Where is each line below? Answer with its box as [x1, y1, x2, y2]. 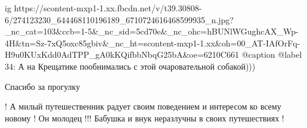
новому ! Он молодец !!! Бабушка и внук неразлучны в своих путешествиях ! [5, 111, 284, 124]
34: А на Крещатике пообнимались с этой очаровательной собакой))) [5, 60, 256, 72]
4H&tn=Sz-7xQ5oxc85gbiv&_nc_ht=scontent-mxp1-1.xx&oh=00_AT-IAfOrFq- [5, 36, 300, 49]
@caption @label [241, 48, 302, 61]
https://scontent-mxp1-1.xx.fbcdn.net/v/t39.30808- [14, 2, 202, 14]
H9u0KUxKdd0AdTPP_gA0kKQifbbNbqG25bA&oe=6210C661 [5, 48, 239, 61]
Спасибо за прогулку [5, 80, 80, 92]
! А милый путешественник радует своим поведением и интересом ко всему [5, 100, 281, 113]
